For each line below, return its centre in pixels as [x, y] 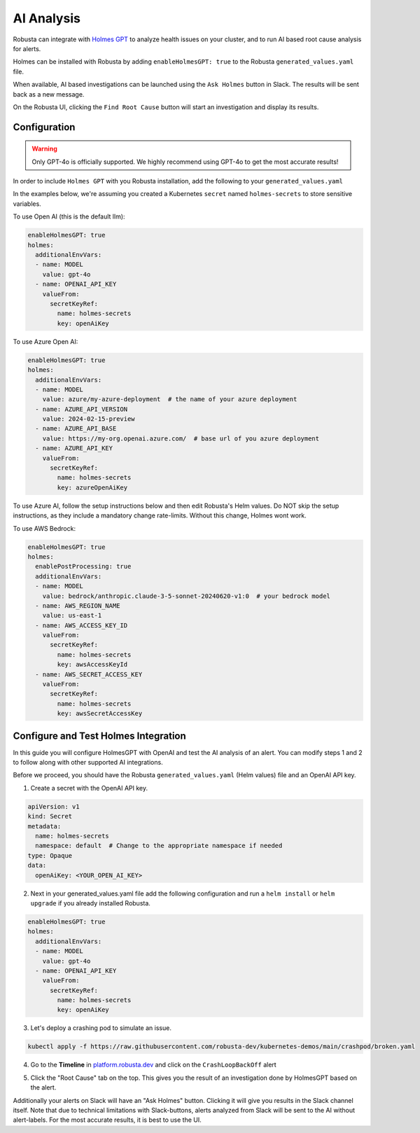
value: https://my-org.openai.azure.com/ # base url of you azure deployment [181, 438]
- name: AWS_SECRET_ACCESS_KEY [89, 674]
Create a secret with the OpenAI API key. [89, 788]
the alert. [43, 1087]
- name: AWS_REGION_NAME [78, 605]
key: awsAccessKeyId [92, 665]
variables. [27, 204]
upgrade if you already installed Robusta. [90, 903]
